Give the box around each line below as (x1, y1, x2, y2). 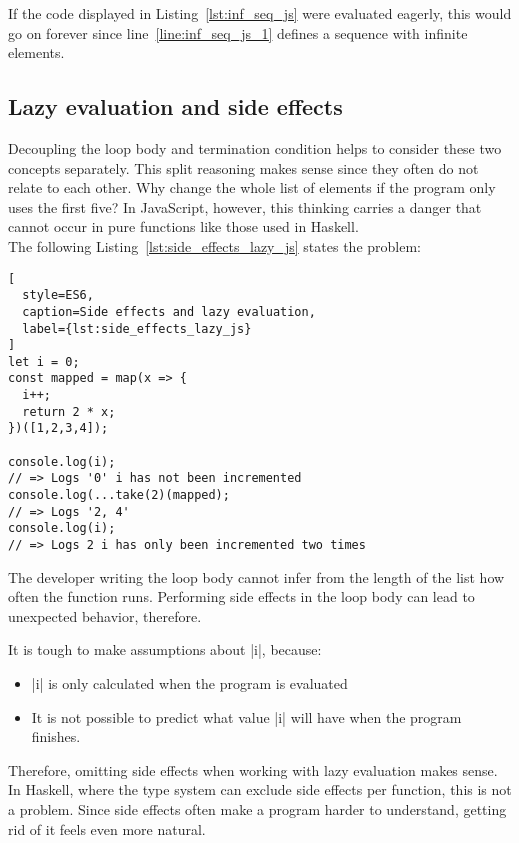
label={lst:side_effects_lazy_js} (22, 321, 252, 336)
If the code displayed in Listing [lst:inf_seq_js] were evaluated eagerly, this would (8, 3, 512, 23)
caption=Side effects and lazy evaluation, (22, 304, 316, 319)
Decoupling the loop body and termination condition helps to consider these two (8, 137, 502, 158)
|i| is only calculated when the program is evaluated (31, 673, 348, 694)
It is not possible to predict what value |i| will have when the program (31, 706, 462, 727)
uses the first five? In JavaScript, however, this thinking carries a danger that (8, 196, 482, 217)
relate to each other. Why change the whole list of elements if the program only (8, 177, 496, 198)
